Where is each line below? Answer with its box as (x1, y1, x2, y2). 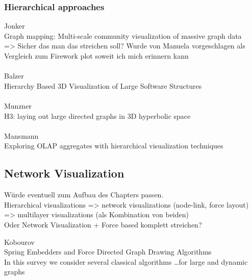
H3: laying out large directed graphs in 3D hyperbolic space (4, 110, 191, 121)
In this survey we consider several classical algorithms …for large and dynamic (4, 256, 248, 267)
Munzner (4, 100, 32, 111)
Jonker (4, 20, 25, 31)
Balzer (4, 70, 24, 81)
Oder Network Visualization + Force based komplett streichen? (4, 219, 202, 230)
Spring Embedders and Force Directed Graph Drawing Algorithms (4, 246, 212, 257)
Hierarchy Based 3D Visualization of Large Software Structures (4, 80, 202, 91)
